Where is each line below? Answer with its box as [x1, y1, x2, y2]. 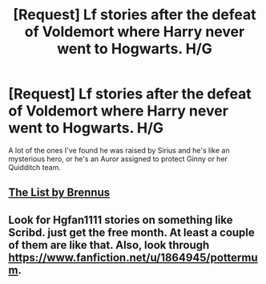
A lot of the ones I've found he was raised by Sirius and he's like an [8, 145, 230, 155]
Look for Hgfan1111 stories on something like [8, 213, 233, 226]
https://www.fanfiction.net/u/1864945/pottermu [8, 250, 258, 264]
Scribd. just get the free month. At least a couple [8, 225, 255, 239]
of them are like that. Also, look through [8, 238, 210, 252]
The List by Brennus [8, 186, 111, 200]
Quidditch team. [8, 162, 62, 172]
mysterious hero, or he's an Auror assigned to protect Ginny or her [8, 154, 228, 164]
